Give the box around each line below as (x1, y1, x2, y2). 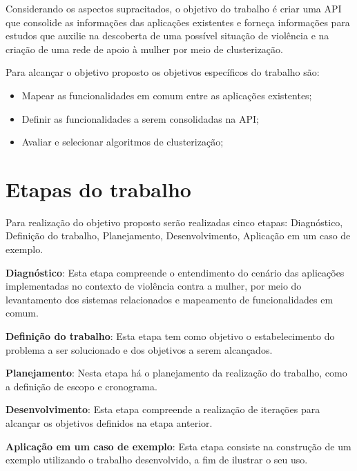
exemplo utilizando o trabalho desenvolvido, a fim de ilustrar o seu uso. (6, 452, 308, 467)
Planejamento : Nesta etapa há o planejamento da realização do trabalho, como (6, 365, 347, 380)
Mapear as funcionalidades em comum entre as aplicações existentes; (21, 88, 312, 102)
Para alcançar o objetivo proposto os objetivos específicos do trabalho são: (6, 65, 320, 79)
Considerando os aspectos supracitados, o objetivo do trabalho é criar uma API (6, 1, 342, 15)
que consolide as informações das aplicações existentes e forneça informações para (6, 14, 350, 29)
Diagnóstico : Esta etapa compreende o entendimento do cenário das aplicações (6, 265, 345, 279)
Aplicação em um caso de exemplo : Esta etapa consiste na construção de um (6, 439, 351, 453)
